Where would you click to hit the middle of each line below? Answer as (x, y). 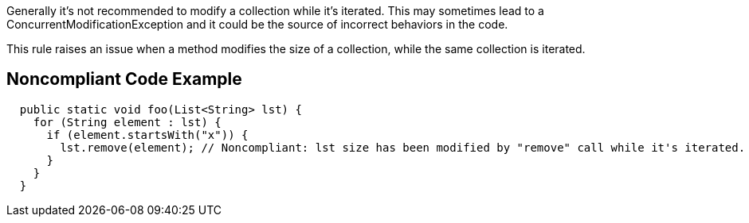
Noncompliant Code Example (124, 79)
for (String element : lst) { (127, 122)
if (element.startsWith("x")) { (147, 135)
